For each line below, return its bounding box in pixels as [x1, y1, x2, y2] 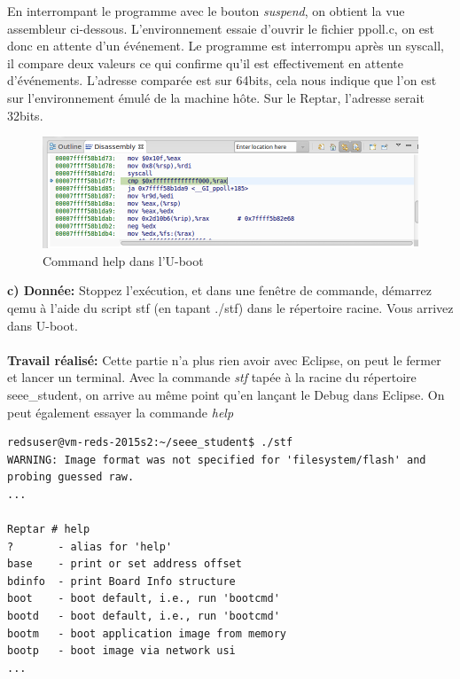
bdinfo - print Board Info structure [7, 574, 236, 588]
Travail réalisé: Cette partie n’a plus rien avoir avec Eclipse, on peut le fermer [7, 350, 441, 369]
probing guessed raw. [7, 471, 135, 484]
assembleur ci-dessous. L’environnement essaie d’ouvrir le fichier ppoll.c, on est [7, 19, 435, 37]
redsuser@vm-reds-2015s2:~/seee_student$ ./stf [7, 436, 293, 449]
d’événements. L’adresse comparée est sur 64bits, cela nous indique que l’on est [7, 71, 437, 90]
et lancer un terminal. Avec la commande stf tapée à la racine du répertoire [7, 368, 417, 386]
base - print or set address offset [7, 558, 242, 571]
